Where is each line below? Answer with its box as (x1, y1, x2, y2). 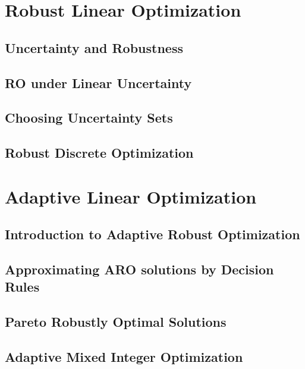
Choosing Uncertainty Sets (5, 108, 173, 127)
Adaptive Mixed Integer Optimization (5, 348, 243, 365)
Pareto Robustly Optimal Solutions (5, 312, 227, 331)
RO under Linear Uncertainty (5, 73, 192, 92)
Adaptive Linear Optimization (5, 184, 257, 208)
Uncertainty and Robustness (5, 38, 183, 57)
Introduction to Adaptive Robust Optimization (5, 225, 300, 243)
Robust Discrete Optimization (5, 143, 194, 162)
